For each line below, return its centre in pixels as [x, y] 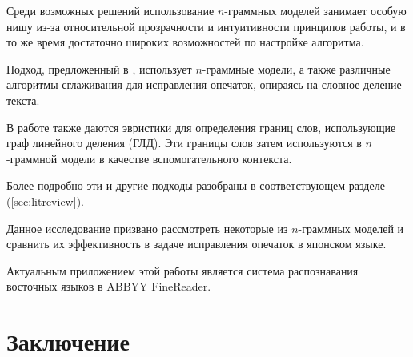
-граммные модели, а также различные [296, 68]
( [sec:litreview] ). [45, 201]
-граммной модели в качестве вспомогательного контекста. [149, 158]
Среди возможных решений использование [110, 10]
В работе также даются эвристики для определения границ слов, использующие [201, 127]
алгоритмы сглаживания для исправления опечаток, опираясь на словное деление [204, 84]
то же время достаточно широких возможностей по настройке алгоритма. [185, 42]
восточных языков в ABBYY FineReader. [109, 286]
